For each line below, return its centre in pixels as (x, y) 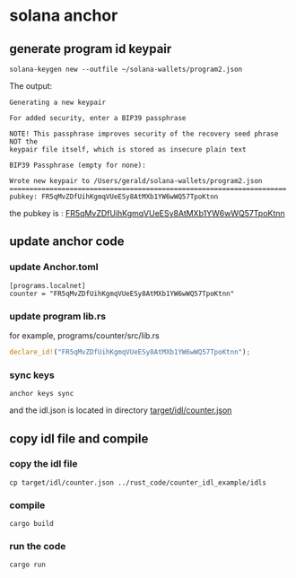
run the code (38, 547)
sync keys (32, 375)
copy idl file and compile (79, 438)
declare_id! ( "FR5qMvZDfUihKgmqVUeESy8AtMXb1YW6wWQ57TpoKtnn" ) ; (130, 352)
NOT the (24, 142)
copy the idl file (44, 464)
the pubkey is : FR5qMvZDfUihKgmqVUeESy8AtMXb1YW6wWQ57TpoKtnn (147, 213)
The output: (31, 86)
